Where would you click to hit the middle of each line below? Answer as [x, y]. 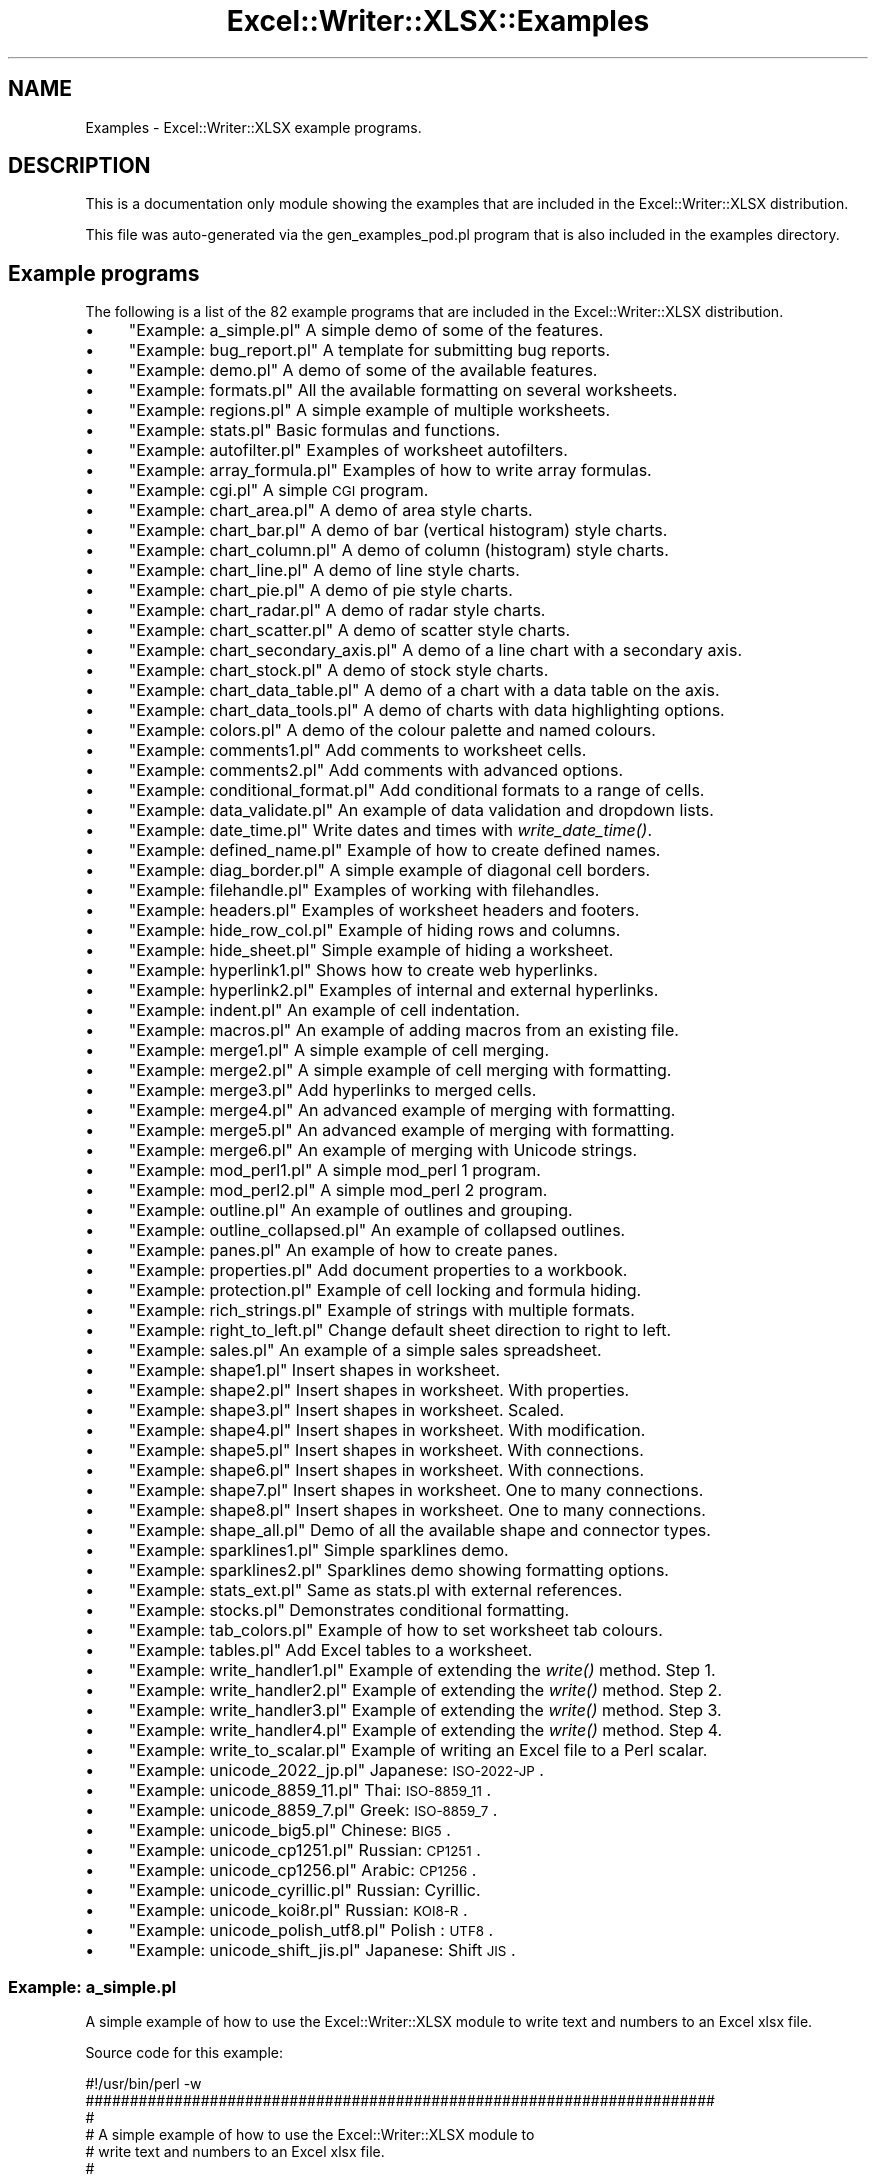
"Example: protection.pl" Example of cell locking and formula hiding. [385, 1290]
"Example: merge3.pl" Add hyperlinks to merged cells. [332, 1090]
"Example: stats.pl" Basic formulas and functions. [314, 430]
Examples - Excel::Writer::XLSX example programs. [253, 127]
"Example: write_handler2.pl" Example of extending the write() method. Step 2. [425, 1690]
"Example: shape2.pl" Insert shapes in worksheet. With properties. [379, 1390]
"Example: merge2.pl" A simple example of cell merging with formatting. [400, 1070]
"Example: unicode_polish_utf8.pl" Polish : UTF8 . [311, 1930]
